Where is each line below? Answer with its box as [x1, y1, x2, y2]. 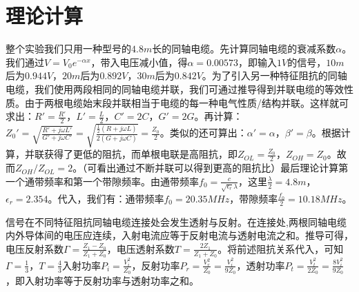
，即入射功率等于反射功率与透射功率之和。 [6, 273, 199, 288]
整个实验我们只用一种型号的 [6, 41, 131, 56]
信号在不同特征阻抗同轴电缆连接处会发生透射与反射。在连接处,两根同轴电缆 [6, 214, 347, 229]
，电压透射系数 [106, 241, 175, 255]
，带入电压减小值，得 [90, 54, 188, 69]
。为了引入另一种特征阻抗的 [202, 68, 328, 83]
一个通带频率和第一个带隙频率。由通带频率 [6, 174, 199, 188]
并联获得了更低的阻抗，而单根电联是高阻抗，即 [24, 147, 237, 161]
